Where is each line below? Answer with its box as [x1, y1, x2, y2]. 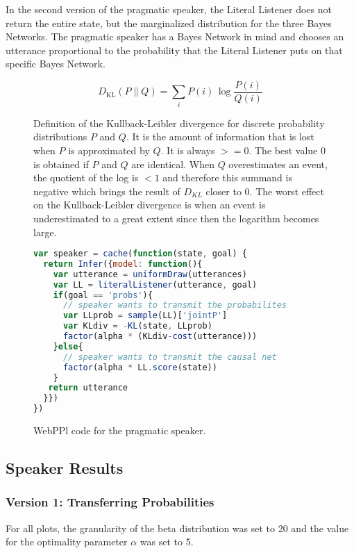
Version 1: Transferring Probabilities [6, 493, 214, 511]
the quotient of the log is [33, 170, 139, 185]
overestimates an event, [228, 156, 328, 171]
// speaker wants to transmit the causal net [62, 352, 277, 362]
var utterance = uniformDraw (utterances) [53, 269, 247, 279]
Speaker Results [6, 457, 124, 479]
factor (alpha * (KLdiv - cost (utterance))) [62, 331, 258, 342]
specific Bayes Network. [6, 56, 106, 71]
